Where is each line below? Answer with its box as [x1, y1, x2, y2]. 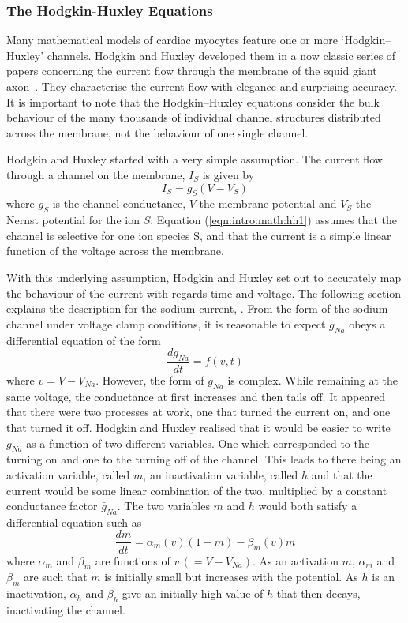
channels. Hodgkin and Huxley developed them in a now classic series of [47, 47, 396, 63]
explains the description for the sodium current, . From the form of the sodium [6, 300, 388, 317]
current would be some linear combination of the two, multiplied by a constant [6, 482, 387, 498]
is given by [202, 166, 255, 182]
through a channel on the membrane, [6, 166, 185, 182]
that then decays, [276, 585, 361, 602]
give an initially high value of [122, 585, 264, 602]
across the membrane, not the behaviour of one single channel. [6, 124, 309, 141]
